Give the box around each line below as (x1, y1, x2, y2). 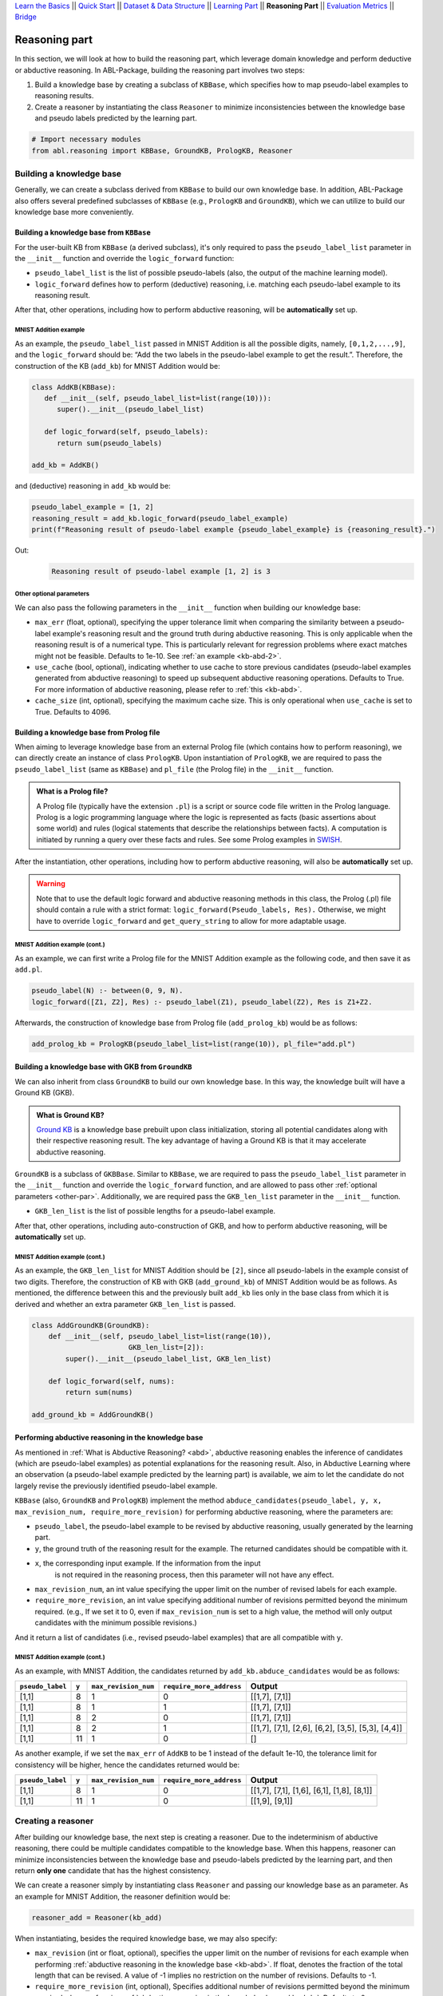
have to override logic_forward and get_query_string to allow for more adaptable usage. (36, 916, 347, 925)
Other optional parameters (14, 590, 89, 598)
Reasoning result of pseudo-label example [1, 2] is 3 (51, 567, 271, 576)
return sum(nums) (65, 1388, 133, 1396)
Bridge (14, 12, 38, 22)
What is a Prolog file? (36, 786, 109, 796)
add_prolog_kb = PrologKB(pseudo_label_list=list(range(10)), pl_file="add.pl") (31, 1039, 356, 1048)
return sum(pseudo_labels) (57, 438, 163, 447)
